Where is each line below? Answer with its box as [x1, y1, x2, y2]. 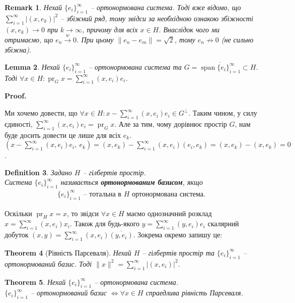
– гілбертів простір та [142, 247, 215, 258]
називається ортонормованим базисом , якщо [60, 177, 203, 187]
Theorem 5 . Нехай [5, 276, 66, 287]
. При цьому [77, 34, 114, 44]
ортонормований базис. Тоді [5, 258, 92, 269]
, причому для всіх [82, 24, 138, 34]
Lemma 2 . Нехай [5, 61, 60, 72]
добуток [5, 229, 29, 240]
